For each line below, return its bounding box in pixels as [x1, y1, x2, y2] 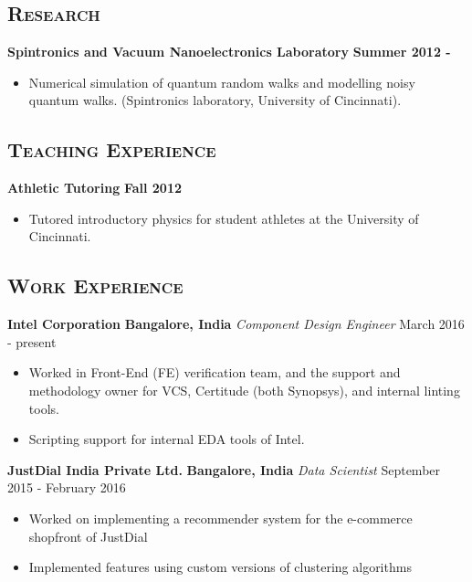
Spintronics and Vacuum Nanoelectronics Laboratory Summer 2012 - [7, 42, 451, 61]
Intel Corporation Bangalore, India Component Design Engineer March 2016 [7, 314, 465, 333]
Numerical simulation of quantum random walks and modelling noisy [28, 72, 415, 91]
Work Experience [7, 271, 184, 300]
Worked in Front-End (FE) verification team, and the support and [28, 363, 401, 382]
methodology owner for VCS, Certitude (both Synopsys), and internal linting [28, 380, 460, 399]
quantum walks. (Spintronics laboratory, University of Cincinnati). [28, 90, 402, 110]
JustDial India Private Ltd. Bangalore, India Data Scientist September [7, 460, 441, 479]
